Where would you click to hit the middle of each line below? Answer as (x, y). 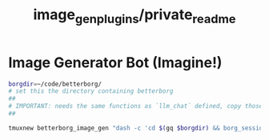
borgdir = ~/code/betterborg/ (55, 84)
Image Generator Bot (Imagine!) (115, 62)
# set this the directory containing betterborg (91, 91)
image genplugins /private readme (134, 16)
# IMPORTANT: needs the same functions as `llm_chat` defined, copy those (136, 106)
